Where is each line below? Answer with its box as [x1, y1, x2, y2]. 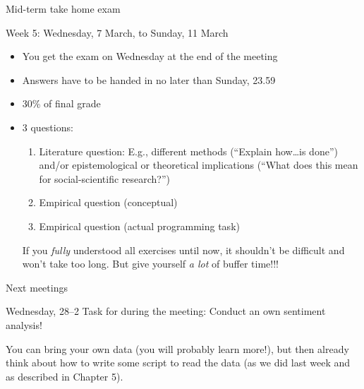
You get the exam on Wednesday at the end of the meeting [22, 49, 278, 64]
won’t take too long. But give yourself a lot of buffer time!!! [22, 256, 279, 271]
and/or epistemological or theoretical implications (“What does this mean [39, 157, 358, 172]
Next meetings [6, 280, 68, 294]
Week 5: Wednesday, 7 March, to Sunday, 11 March [6, 25, 229, 40]
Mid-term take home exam [6, 1, 121, 16]
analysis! [6, 317, 42, 332]
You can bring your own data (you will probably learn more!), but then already [6, 341, 349, 356]
